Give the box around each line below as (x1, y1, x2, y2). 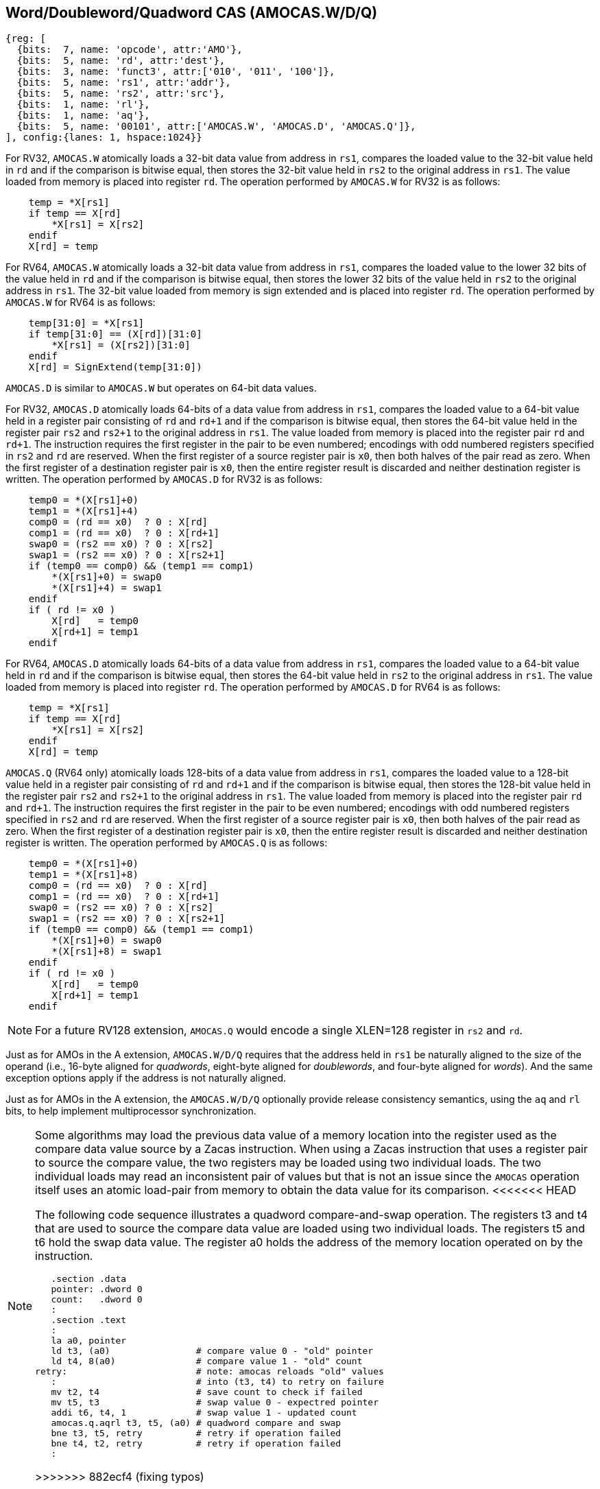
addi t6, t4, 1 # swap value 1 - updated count (51, 1407, 357, 1418)
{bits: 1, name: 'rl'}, (16, 99, 150, 110)
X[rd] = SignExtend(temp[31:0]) (28, 361, 202, 373)
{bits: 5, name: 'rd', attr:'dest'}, (16, 55, 226, 67)
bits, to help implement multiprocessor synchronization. (5, 1105, 256, 1117)
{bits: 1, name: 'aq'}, (16, 110, 150, 121)
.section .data (51, 1274, 127, 1285)
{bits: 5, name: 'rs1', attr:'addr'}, (16, 77, 231, 88)
